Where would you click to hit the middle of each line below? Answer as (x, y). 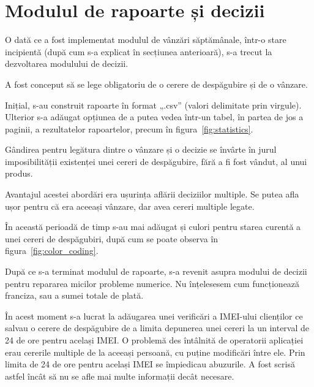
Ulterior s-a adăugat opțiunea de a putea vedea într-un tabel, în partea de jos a (154, 117)
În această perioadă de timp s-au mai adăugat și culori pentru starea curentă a (153, 227)
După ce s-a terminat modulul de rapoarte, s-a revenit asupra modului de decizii (156, 271)
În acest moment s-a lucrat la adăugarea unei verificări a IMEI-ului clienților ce (154, 316)
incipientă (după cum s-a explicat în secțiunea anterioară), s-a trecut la (139, 51)
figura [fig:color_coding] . (52, 251)
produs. (19, 173)
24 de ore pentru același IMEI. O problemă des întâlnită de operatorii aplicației (154, 340)
